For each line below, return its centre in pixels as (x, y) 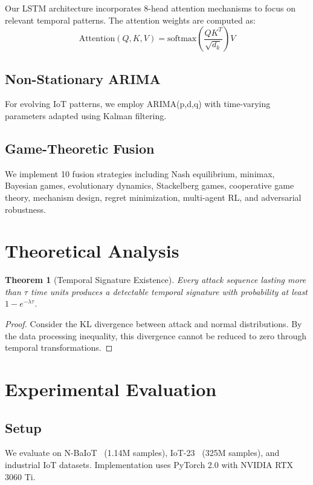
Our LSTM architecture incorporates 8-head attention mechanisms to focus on (150, 8)
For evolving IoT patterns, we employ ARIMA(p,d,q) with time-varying (138, 104)
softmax (182, 39)
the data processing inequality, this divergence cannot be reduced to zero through (156, 335)
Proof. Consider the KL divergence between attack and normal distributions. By (153, 324)
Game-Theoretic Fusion (80, 148)
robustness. (25, 209)
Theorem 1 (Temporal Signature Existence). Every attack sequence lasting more (156, 280)
